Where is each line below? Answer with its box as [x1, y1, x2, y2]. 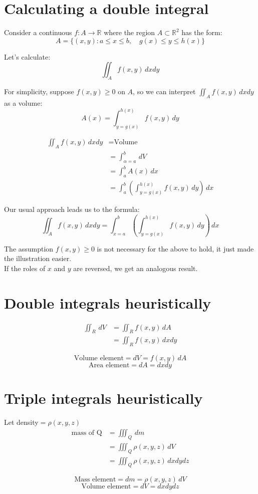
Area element [89, 362, 130, 369]
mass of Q [71, 429, 102, 436]
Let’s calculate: [4, 51, 51, 62]
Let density [4, 417, 39, 427]
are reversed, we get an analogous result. [73, 263, 198, 273]
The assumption [4, 243, 54, 254]
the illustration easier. [4, 253, 72, 264]
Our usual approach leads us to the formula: [4, 204, 140, 214]
